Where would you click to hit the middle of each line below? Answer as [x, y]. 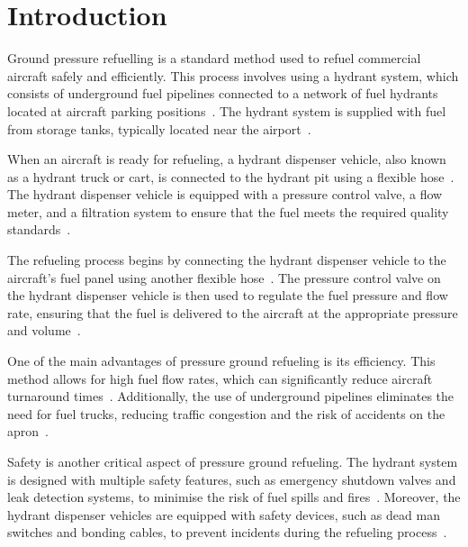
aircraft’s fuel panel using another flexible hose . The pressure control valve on [224, 277]
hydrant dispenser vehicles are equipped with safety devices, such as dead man [224, 514]
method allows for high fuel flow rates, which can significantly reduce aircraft [220, 378]
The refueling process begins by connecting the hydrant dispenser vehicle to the [227, 260]
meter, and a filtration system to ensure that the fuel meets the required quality [228, 211]
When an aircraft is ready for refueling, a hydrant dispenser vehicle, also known [227, 159]
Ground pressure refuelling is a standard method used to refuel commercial [214, 58]
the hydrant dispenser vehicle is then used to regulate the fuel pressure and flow [228, 295]
